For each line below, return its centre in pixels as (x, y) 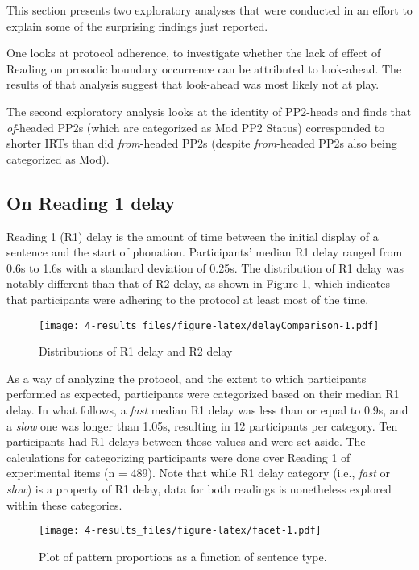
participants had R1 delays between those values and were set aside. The (186, 441)
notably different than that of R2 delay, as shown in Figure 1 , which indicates (198, 283)
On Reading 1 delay (91, 202)
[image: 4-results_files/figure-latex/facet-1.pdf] (180, 531)
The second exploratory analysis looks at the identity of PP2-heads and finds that (209, 111)
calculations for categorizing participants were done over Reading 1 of (178, 457)
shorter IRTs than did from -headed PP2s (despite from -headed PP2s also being (202, 143)
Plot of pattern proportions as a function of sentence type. (183, 556)
